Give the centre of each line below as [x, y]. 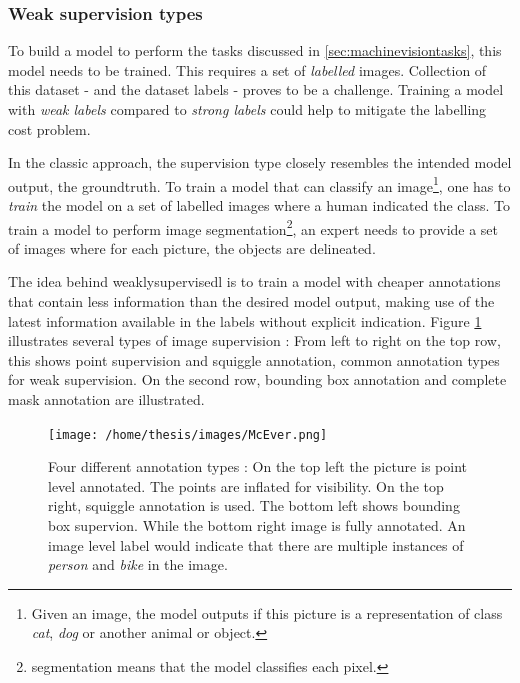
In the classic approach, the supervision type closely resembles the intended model [260, 162]
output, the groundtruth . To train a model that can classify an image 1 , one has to [259, 184]
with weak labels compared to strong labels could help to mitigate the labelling [247, 109]
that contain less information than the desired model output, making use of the [251, 301]
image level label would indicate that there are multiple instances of [256, 544]
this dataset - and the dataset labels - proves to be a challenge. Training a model [256, 89]
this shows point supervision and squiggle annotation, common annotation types [254, 359]
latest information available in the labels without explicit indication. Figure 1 [245, 320]
